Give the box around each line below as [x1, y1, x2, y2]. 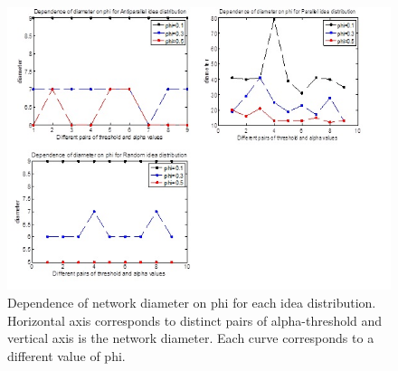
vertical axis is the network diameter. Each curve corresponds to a [7, 328, 374, 347]
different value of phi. [7, 346, 126, 365]
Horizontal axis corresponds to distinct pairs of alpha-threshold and [7, 310, 383, 329]
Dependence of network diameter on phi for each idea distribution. [7, 292, 376, 311]
